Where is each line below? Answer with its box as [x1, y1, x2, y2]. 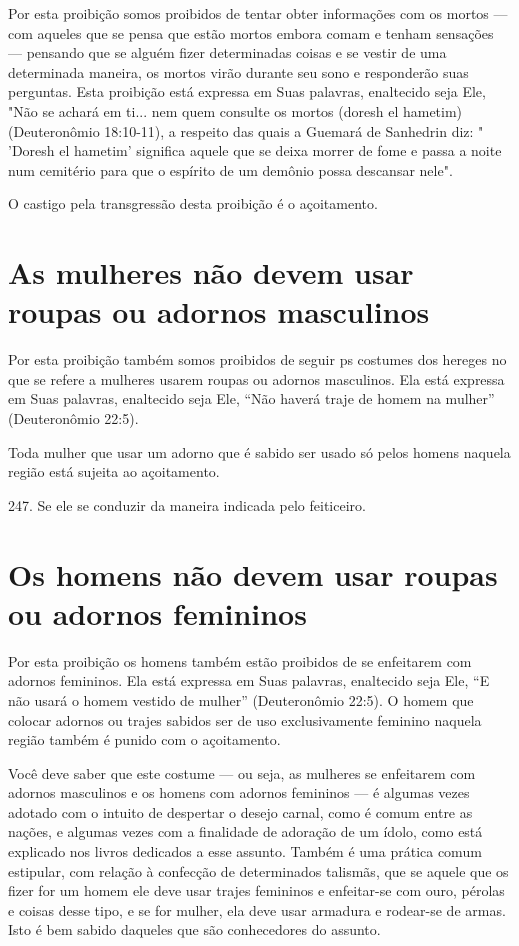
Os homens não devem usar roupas [8, 553, 498, 594]
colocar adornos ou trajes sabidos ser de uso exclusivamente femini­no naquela [8, 709, 482, 730]
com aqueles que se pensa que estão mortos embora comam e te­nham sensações [8, 22, 494, 43]
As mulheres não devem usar [8, 252, 414, 293]
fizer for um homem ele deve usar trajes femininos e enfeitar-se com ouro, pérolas [8, 880, 505, 901]
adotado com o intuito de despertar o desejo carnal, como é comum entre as [8, 801, 473, 822]
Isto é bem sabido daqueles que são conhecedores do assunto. [8, 919, 381, 940]
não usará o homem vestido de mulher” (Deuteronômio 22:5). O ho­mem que [8, 689, 474, 710]
